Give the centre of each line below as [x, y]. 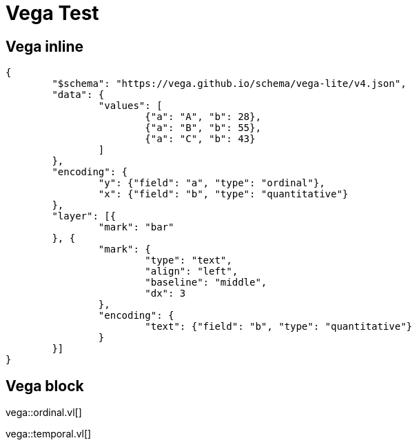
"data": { [78, 95]
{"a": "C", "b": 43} [200, 139]
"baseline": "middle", [206, 283]
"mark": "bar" [136, 227]
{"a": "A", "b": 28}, [203, 117]
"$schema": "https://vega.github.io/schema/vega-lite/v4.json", [229, 84]
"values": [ [130, 106]
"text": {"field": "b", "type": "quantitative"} [279, 327]
